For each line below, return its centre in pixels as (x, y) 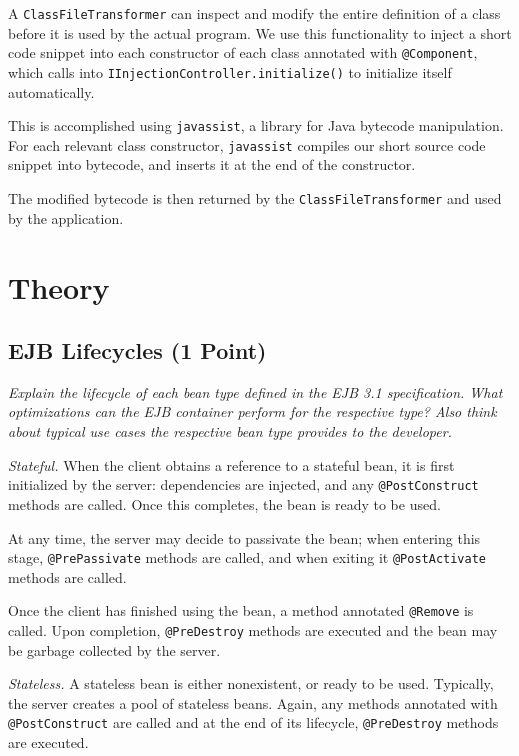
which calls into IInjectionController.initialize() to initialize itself (230, 71)
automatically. (51, 91)
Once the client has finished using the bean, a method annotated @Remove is (241, 610)
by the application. (66, 217)
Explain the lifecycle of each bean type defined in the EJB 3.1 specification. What (255, 391)
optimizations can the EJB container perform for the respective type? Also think (252, 411)
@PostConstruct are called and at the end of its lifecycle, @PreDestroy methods (253, 722)
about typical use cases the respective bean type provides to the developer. (230, 431)
